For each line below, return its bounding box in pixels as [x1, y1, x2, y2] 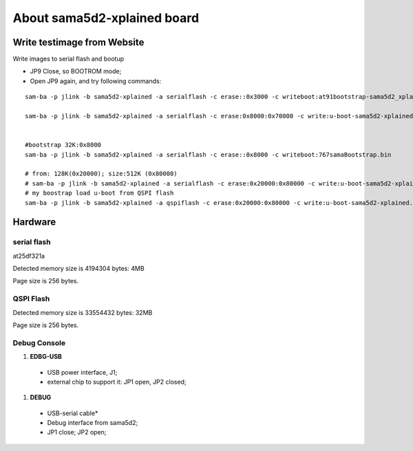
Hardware [12, 217, 56, 228]
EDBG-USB [30, 353, 62, 361]
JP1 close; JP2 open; [47, 428, 107, 437]
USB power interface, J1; [47, 368, 118, 376]
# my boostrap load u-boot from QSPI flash [25, 189, 174, 197]
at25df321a [12, 252, 45, 260]
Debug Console [12, 338, 65, 347]
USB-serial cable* [47, 409, 98, 417]
